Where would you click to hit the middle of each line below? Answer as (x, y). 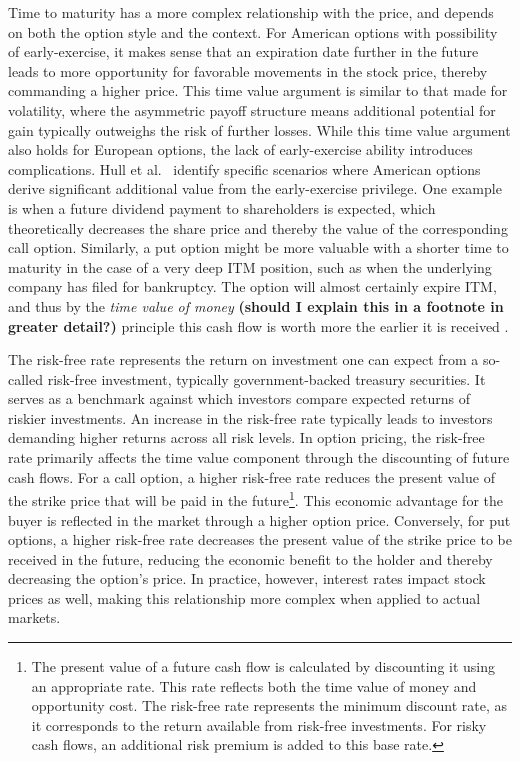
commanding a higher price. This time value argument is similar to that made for (258, 90)
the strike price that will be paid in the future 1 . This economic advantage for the (255, 498)
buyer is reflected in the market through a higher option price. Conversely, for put (259, 519)
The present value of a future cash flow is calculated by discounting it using (263, 666)
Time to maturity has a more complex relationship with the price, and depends (251, 12)
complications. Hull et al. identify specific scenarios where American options (244, 168)
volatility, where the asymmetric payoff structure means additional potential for (252, 109)
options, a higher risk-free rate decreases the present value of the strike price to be (260, 539)
